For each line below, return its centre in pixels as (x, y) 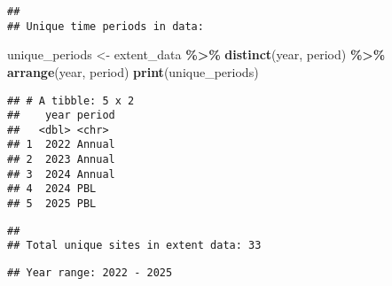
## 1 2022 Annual (61, 145)
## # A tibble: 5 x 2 (71, 100)
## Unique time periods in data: (106, 26)
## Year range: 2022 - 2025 (90, 273)
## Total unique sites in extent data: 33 (134, 246)
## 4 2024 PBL (52, 189)
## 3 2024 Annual (61, 174)
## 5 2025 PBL (52, 204)
